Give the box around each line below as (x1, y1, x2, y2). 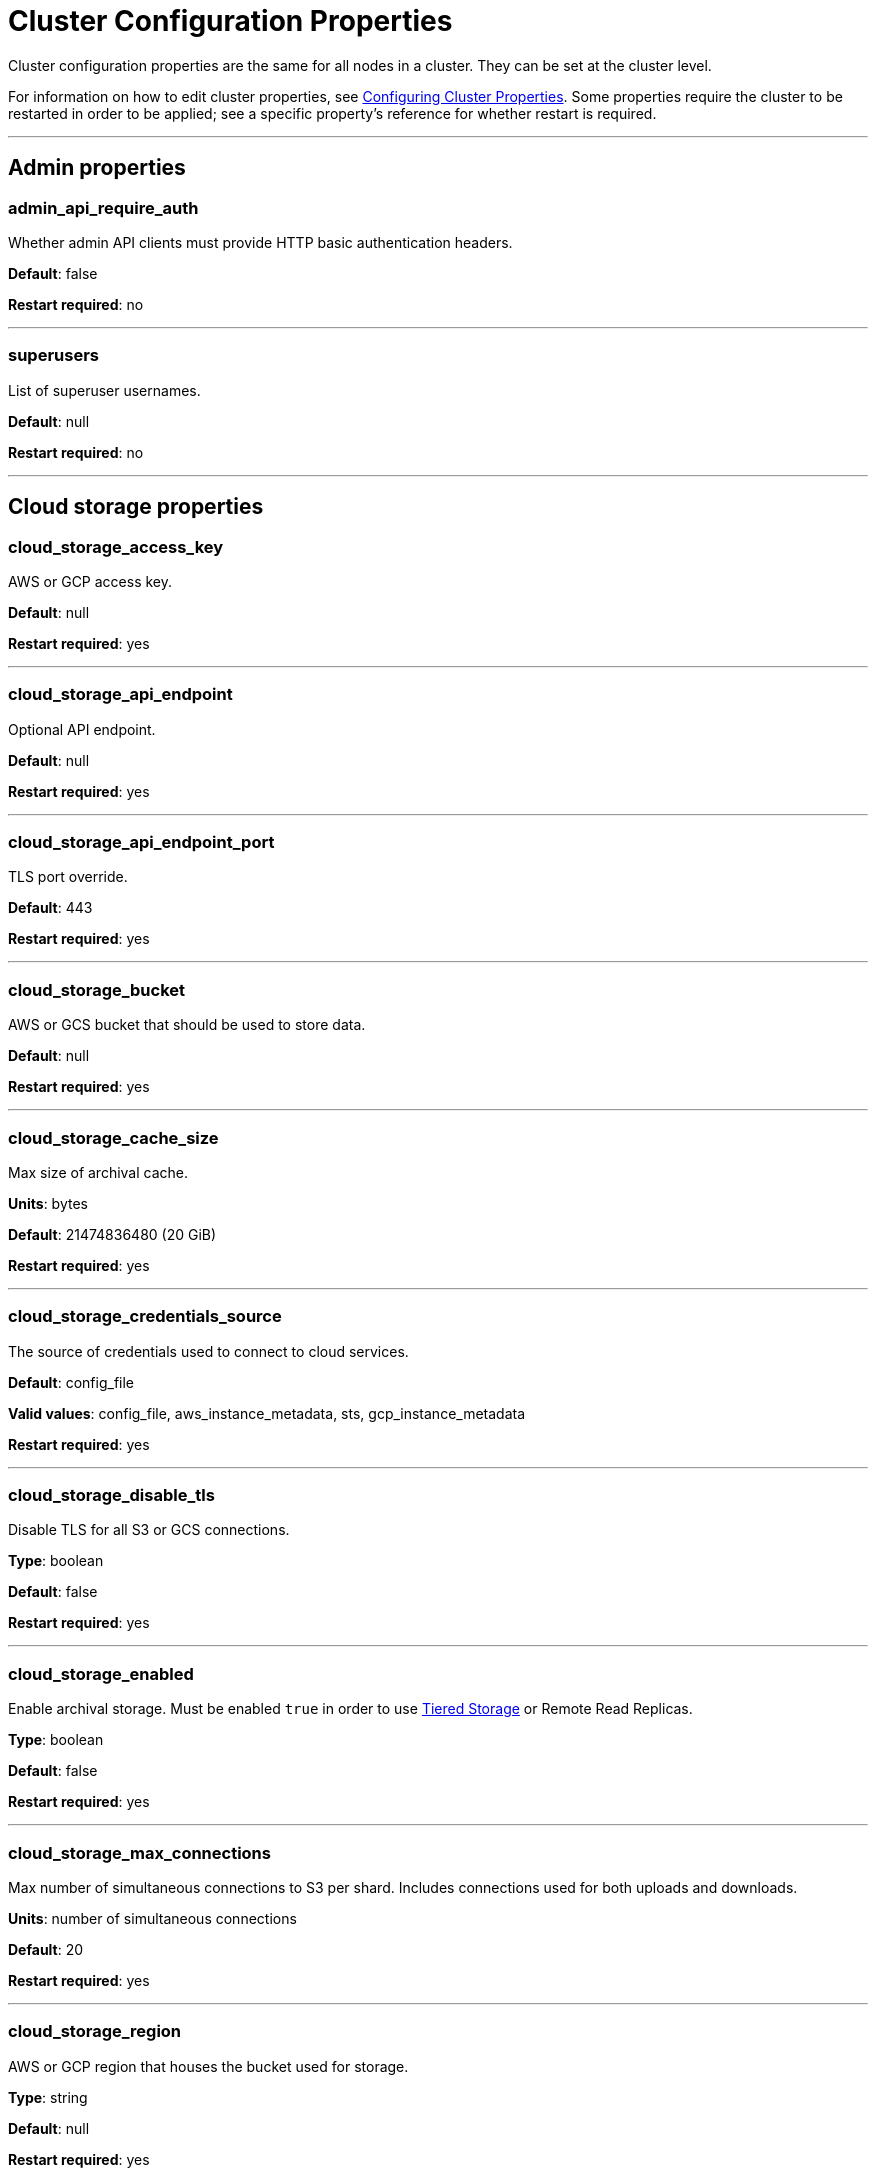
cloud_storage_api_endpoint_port (8, 832, 275, 853)
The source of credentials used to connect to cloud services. (8, 1342, 409, 1360)
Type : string (8, 2088, 88, 2106)
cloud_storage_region (8, 2021, 182, 2042)
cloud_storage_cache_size (8, 1127, 219, 1148)
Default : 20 (8, 1940, 84, 1958)
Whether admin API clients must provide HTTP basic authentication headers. (8, 233, 513, 251)
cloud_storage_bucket (8, 979, 186, 1000)
